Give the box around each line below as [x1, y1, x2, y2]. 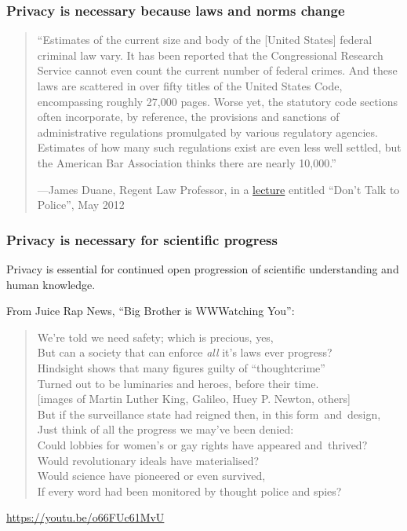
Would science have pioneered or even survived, [37, 467, 266, 484]
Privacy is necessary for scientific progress [6, 229, 278, 249]
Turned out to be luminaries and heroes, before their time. [37, 375, 319, 391]
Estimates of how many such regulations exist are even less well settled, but [37, 139, 402, 156]
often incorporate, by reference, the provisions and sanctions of [37, 108, 340, 125]
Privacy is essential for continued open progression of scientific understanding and [6, 260, 399, 276]
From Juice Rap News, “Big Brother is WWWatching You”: [6, 302, 295, 319]
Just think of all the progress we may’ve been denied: [37, 421, 294, 438]
